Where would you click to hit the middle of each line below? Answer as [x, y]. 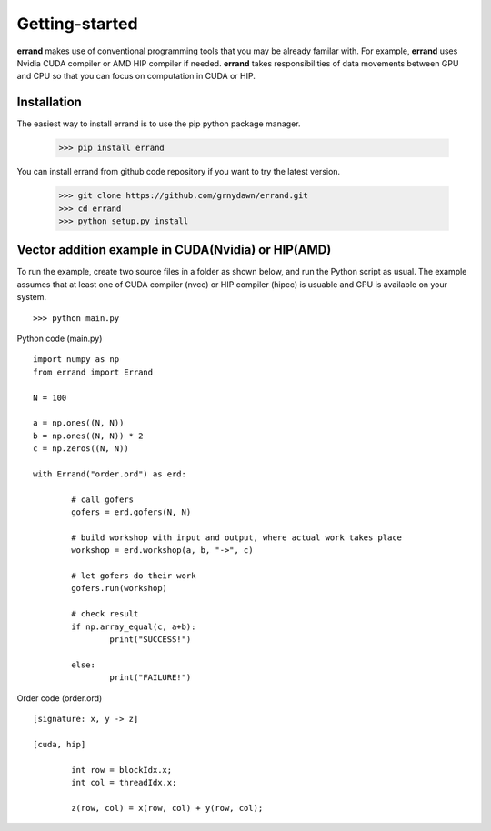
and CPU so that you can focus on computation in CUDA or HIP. [136, 76]
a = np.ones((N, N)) [79, 423]
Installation [49, 102]
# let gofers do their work [134, 576]
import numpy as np [76, 360]
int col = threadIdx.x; [124, 782]
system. [32, 297]
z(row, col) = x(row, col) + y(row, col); [167, 808]
